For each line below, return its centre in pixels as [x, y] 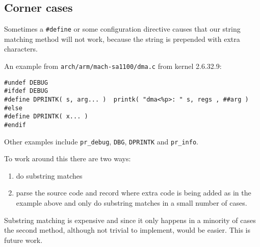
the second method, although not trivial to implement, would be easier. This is [127, 230]
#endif [15, 125]
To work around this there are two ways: [68, 158]
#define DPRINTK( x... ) [46, 117]
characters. [21, 49]
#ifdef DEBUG [26, 91]
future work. [23, 240]
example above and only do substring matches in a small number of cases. [132, 203]
